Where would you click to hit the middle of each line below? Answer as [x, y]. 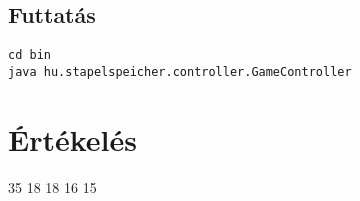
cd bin [29, 55]
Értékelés [72, 138]
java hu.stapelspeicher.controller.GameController [180, 71]
